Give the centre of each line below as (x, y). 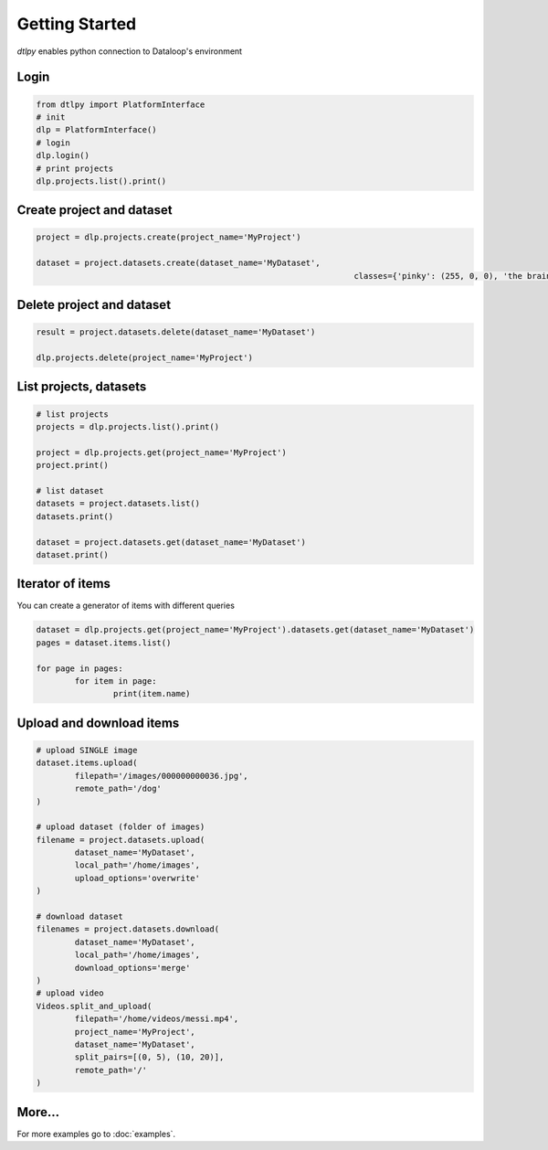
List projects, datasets (82, 387)
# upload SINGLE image (87, 750)
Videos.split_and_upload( (94, 1006)
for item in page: (116, 681)
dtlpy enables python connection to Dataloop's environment (129, 51)
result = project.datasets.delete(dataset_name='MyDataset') (176, 332)
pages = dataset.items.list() (104, 643)
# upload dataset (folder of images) (121, 827)
